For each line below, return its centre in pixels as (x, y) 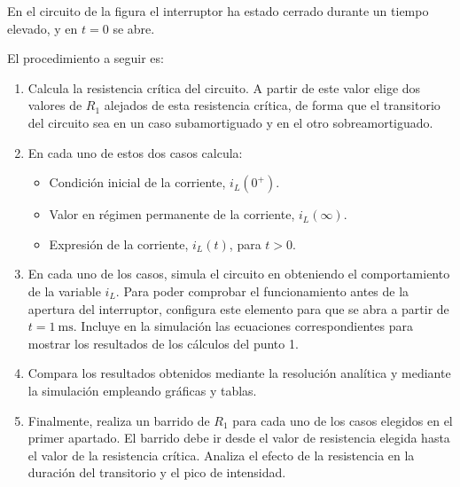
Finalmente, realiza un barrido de (119, 420)
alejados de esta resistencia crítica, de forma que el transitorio (272, 105)
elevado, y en (43, 28)
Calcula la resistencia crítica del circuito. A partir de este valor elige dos (224, 87)
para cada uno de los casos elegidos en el (343, 420)
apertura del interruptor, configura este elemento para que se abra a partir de (238, 308)
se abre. (134, 28)
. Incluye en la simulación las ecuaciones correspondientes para (243, 326)
